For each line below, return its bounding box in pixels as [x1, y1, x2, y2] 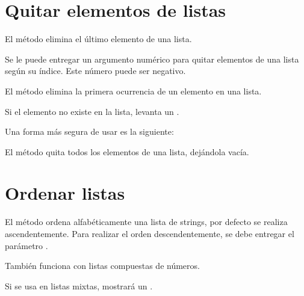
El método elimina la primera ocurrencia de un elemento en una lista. [5, 84, 262, 97]
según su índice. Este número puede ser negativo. [5, 64, 186, 77]
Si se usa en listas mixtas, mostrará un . [5, 279, 153, 292]
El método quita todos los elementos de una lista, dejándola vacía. [5, 145, 249, 158]
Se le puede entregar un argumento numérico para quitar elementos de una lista [5, 52, 299, 65]
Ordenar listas [5, 180, 125, 205]
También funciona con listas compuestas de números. [5, 259, 200, 272]
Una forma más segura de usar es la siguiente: [5, 125, 174, 138]
